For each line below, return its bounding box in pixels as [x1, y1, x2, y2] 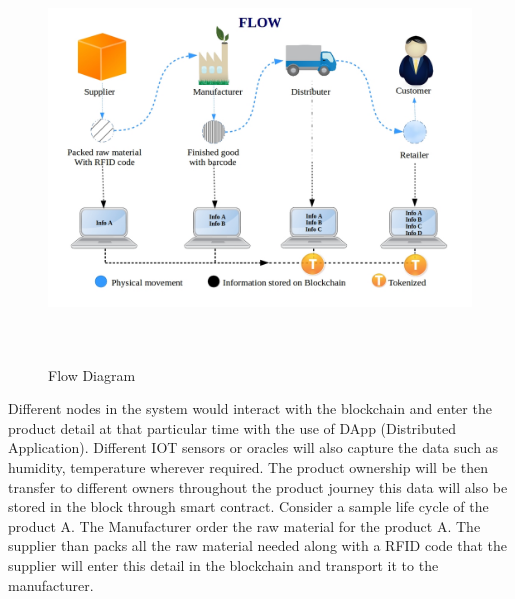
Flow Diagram [48, 364, 136, 385]
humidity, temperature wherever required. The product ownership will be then [8, 457, 488, 477]
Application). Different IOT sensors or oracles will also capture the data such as [8, 437, 499, 458]
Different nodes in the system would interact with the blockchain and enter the [8, 398, 492, 419]
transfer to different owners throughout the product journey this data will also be [8, 476, 508, 497]
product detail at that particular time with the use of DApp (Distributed [8, 417, 456, 438]
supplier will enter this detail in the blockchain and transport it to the [8, 554, 439, 575]
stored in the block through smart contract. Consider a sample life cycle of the [8, 496, 489, 517]
